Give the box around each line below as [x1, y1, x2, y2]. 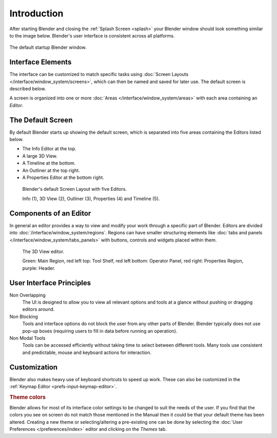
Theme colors [9, 393, 46, 401]
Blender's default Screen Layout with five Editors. [22, 186, 127, 192]
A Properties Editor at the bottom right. [22, 174, 105, 181]
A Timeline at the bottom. [22, 160, 76, 166]
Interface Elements [9, 58, 72, 67]
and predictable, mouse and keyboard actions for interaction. [22, 349, 152, 355]
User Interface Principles [9, 278, 91, 287]
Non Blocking [9, 313, 38, 320]
